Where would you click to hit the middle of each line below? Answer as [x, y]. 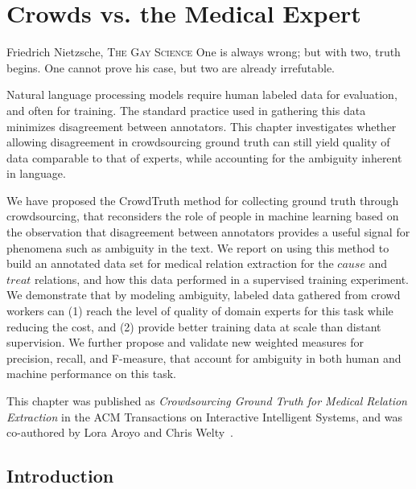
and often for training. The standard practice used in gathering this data [186, 110]
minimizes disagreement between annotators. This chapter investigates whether [202, 126]
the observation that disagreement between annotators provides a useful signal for [208, 232]
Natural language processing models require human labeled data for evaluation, [202, 95]
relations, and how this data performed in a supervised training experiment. [222, 279]
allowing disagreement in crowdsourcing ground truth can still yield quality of [198, 142]
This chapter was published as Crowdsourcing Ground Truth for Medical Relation [207, 401]
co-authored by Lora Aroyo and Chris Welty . [120, 432]
